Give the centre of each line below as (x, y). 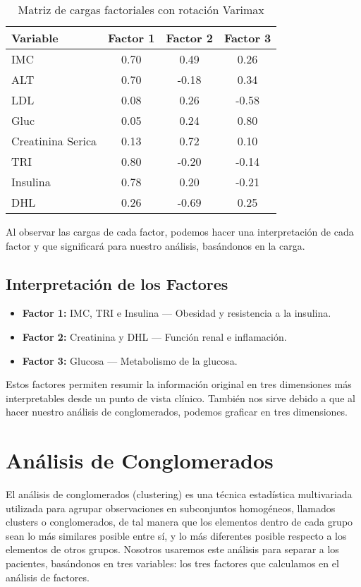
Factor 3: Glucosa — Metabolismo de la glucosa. (130, 360)
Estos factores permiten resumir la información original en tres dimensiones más (179, 384)
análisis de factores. (48, 577)
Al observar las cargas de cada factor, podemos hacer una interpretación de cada (180, 231)
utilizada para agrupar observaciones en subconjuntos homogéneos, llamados (171, 508)
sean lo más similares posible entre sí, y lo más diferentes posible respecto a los (176, 535)
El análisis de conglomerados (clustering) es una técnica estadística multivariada (179, 494)
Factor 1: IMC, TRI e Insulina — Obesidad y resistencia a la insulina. (177, 313)
